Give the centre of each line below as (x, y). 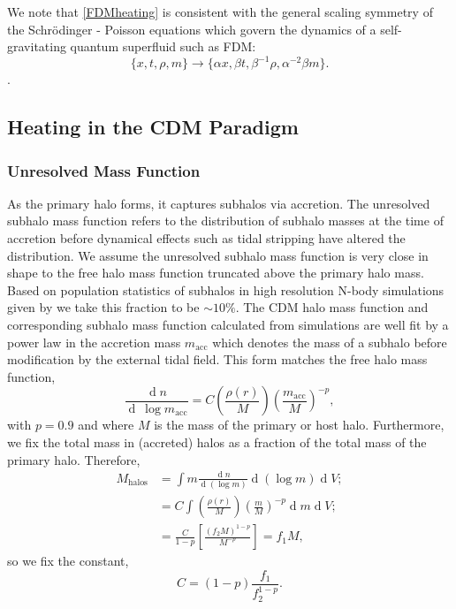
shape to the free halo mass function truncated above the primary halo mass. (216, 273)
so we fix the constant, (68, 561)
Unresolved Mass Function (104, 170)
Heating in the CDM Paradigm (153, 127)
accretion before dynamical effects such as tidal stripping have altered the (206, 238)
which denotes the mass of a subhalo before (330, 342)
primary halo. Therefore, (74, 459)
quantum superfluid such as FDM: (163, 46)
